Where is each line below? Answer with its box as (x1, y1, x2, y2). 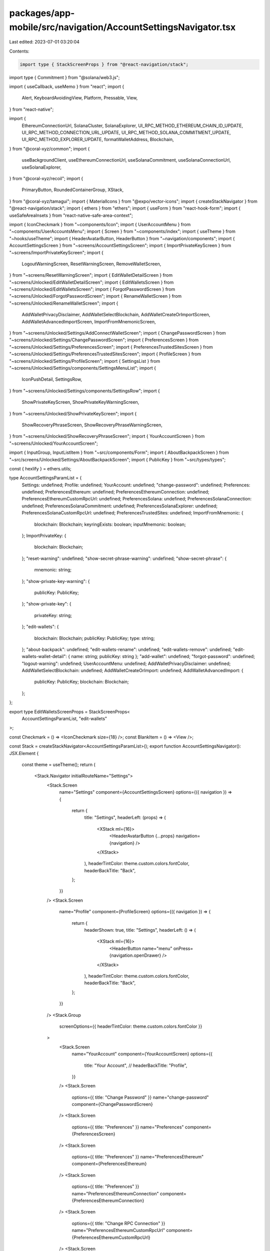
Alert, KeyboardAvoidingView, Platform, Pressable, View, (21, 95, 138, 101)
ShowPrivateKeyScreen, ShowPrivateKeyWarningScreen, (21, 399, 139, 405)
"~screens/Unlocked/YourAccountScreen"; (9, 440, 98, 446)
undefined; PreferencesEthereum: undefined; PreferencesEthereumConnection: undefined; (21, 489, 209, 495)
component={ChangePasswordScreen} (71, 1101, 153, 1107)
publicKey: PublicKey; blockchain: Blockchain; (34, 679, 129, 685)
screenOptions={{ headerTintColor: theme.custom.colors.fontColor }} (59, 1023, 202, 1029)
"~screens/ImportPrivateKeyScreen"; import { (9, 249, 103, 255)
